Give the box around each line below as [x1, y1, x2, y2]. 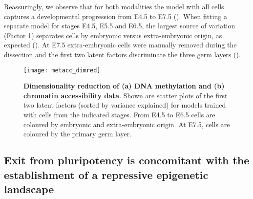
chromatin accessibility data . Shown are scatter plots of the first [23, 90, 228, 100]
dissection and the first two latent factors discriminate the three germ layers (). [4, 49, 241, 59]
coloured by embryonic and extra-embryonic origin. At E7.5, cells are [23, 119, 230, 129]
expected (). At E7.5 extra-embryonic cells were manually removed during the [4, 40, 237, 50]
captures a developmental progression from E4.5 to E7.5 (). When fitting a [4, 11, 227, 21]
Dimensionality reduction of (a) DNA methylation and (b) [23, 81, 225, 91]
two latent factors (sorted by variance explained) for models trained [23, 100, 226, 110]
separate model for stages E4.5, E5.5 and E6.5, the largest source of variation [4, 21, 235, 31]
